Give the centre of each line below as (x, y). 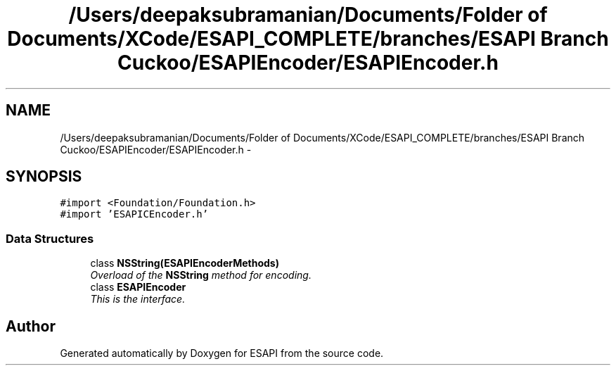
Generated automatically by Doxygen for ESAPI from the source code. (222, 353)
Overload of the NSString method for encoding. (201, 275)
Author (31, 326)
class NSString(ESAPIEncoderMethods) (185, 263)
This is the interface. (138, 299)
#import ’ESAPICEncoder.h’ (134, 214)
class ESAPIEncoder (138, 287)
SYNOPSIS (44, 177)
